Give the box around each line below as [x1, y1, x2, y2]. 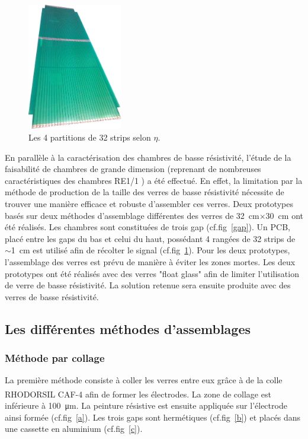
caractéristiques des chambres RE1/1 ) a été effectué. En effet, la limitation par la [5, 174, 303, 186]
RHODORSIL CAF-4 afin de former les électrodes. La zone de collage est [5, 387, 271, 400]
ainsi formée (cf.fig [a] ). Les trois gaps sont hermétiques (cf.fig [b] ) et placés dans [5, 411, 301, 423]
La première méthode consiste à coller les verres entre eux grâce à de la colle [5, 374, 283, 386]
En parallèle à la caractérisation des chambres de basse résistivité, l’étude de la [5, 151, 291, 163]
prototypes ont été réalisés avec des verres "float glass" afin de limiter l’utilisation [5, 267, 299, 279]
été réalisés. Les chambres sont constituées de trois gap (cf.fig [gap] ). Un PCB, [5, 221, 290, 233]
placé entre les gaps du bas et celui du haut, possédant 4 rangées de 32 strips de [5, 232, 296, 244]
